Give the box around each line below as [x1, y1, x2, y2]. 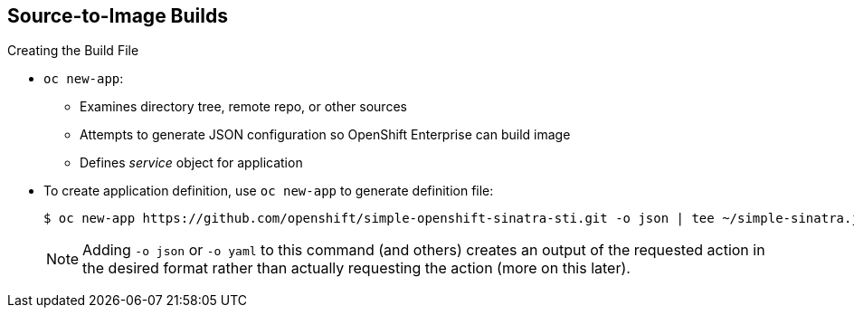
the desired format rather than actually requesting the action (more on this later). [82, 259, 631, 278]
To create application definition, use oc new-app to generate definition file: [43, 183, 494, 199]
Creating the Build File [7, 43, 139, 59]
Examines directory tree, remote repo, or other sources [80, 99, 407, 115]
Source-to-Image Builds [7, 5, 228, 27]
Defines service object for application [80, 155, 303, 171]
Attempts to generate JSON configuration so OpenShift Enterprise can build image [80, 127, 571, 143]
